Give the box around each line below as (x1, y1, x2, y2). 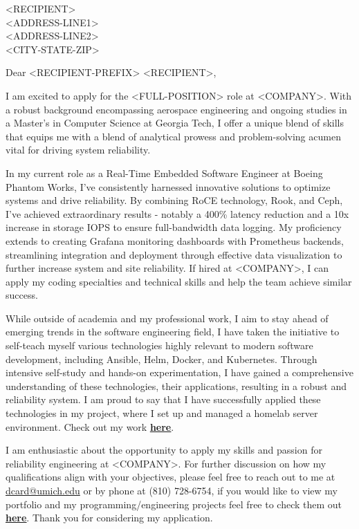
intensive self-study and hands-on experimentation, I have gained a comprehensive (6, 365, 353, 380)
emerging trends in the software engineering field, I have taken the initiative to (6, 324, 340, 339)
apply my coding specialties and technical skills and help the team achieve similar (6, 274, 352, 288)
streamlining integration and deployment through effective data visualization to (6, 247, 342, 261)
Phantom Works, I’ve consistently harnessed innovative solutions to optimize (6, 179, 331, 194)
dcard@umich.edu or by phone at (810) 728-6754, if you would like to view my (6, 483, 338, 497)
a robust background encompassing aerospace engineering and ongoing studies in (6, 102, 347, 116)
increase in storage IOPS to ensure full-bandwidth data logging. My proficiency (6, 220, 342, 234)
